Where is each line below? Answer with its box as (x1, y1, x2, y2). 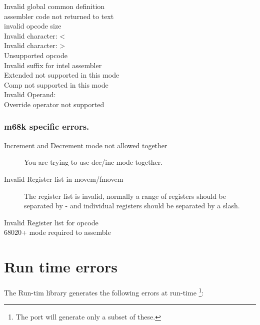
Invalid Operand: (4, 89, 56, 100)
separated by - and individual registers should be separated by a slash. (24, 200, 240, 211)
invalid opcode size (4, 21, 61, 31)
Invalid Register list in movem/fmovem (4, 173, 123, 184)
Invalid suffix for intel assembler (4, 60, 102, 70)
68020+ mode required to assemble (4, 227, 111, 237)
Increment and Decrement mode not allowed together (4, 140, 167, 150)
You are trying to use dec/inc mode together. (24, 157, 163, 167)
